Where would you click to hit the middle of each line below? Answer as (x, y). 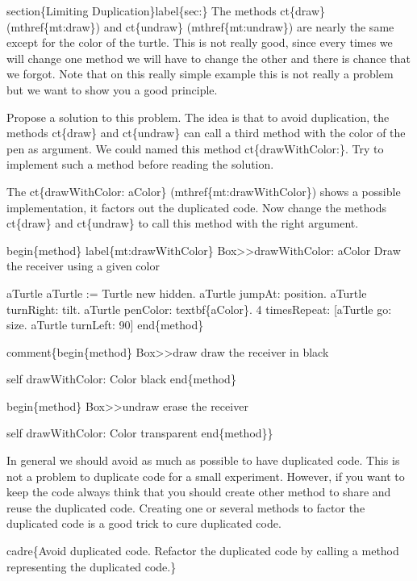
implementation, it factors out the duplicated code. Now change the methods (197, 207)
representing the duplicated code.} (92, 566)
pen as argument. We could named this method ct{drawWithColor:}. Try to (195, 148)
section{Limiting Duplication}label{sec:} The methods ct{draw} (166, 10)
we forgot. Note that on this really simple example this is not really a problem (200, 74)
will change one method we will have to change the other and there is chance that (208, 58)
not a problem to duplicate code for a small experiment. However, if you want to (206, 476)
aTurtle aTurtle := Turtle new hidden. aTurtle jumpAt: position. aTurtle (187, 293)
